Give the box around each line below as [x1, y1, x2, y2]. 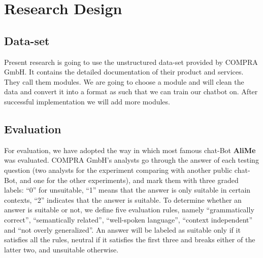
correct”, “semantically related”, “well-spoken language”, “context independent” [4, 214, 253, 225]
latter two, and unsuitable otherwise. [4, 244, 119, 254]
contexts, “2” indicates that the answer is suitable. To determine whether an [4, 194, 242, 205]
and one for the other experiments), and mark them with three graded [19, 174, 239, 185]
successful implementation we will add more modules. [4, 96, 170, 106]
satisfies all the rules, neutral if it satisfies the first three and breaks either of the [4, 234, 255, 245]
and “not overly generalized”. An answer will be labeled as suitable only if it [4, 224, 241, 235]
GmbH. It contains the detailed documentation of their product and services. [4, 66, 244, 77]
